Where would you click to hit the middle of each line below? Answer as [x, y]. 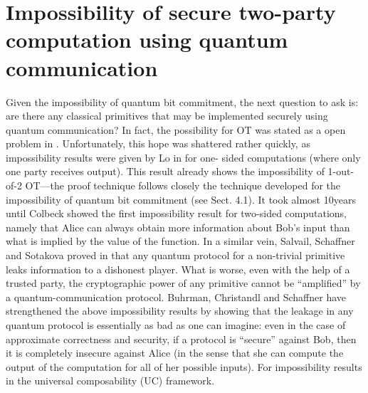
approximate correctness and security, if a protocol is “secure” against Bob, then [181, 339]
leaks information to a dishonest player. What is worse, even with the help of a [178, 269]
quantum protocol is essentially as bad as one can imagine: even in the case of [176, 325]
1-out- [341, 171]
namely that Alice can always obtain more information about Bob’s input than [178, 227]
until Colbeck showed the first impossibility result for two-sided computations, [176, 213]
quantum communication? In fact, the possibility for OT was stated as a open [176, 129]
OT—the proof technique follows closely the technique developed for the [183, 185]
